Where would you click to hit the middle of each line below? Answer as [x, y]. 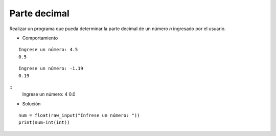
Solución [31, 104]
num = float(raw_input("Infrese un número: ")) [79, 116]
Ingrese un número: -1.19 [51, 69]
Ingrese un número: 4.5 [48, 50]
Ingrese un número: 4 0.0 [49, 94]
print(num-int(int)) [44, 122]
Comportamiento [40, 38]
